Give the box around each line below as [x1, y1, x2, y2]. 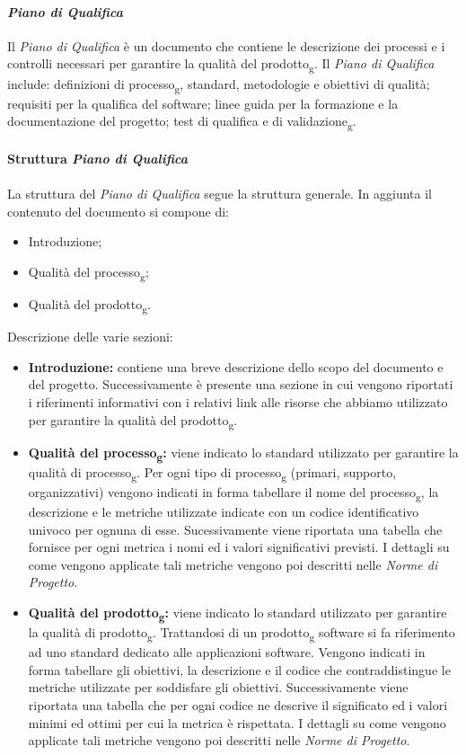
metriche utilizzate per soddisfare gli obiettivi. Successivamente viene [28, 678, 409, 697]
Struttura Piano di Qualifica [7, 148, 188, 167]
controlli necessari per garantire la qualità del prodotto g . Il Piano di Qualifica [7, 54, 435, 75]
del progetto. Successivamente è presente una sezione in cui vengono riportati [28, 375, 453, 394]
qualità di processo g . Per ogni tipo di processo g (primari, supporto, [28, 462, 397, 484]
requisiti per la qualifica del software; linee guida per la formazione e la [7, 93, 399, 112]
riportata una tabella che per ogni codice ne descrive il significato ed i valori [28, 696, 448, 715]
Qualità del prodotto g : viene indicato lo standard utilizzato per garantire [28, 603, 447, 624]
